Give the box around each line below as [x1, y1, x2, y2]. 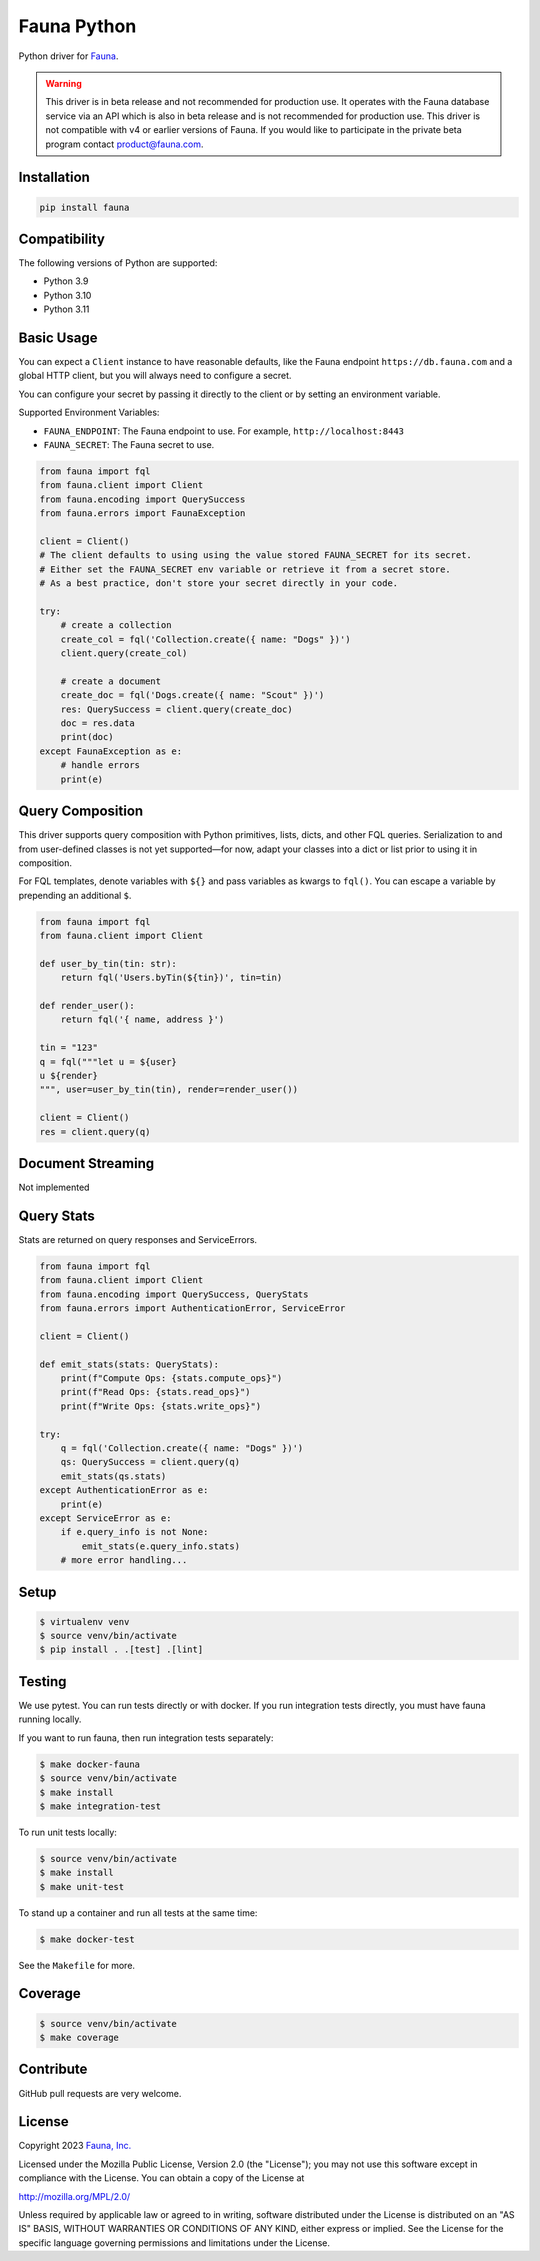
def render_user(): [39, 1000, 135, 1011]
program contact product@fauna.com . [45, 138, 204, 150]
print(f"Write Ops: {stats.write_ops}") [60, 1400, 262, 1412]
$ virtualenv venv [39, 1616, 130, 1627]
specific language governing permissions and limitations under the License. [18, 2236, 330, 2249]
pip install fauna [39, 201, 130, 213]
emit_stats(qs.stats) [60, 1470, 167, 1482]
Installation [18, 169, 90, 186]
